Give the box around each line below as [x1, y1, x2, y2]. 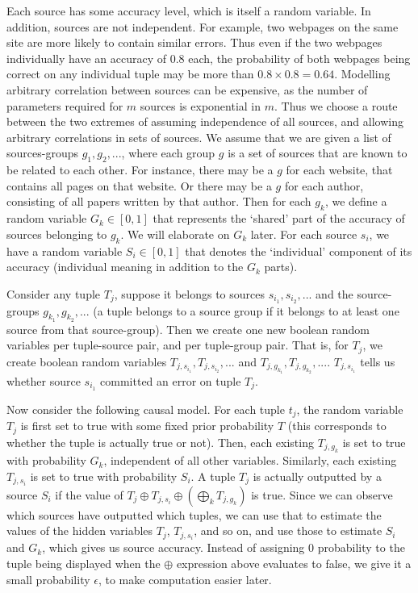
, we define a [324, 193, 387, 210]
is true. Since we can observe [251, 486, 393, 503]
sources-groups [6, 144, 78, 161]
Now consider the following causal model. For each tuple [6, 400, 285, 417]
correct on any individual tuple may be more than [6, 65, 254, 82]
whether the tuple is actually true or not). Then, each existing [6, 433, 314, 450]
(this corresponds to [287, 417, 387, 434]
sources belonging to [6, 225, 107, 242]
